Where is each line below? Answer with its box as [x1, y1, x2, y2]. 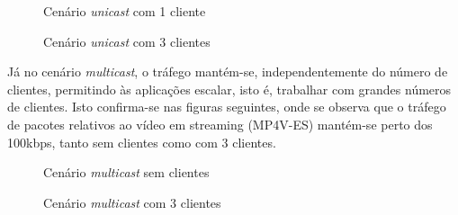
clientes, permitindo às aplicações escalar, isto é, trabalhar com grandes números [7, 79, 452, 98]
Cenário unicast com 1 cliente [43, 2, 206, 20]
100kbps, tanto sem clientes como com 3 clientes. [7, 132, 276, 151]
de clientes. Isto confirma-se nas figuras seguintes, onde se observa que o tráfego [7, 97, 446, 116]
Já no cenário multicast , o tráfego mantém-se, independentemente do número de [7, 62, 448, 81]
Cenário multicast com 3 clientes [43, 193, 221, 211]
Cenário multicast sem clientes [43, 163, 210, 182]
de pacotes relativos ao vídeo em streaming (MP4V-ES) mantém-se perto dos [7, 114, 433, 133]
